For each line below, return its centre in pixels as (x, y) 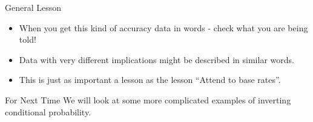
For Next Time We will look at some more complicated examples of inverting (148, 99)
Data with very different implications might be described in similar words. (156, 59)
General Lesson (33, 7)
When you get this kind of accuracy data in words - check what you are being (163, 27)
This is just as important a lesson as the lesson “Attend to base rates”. (150, 80)
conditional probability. (48, 111)
